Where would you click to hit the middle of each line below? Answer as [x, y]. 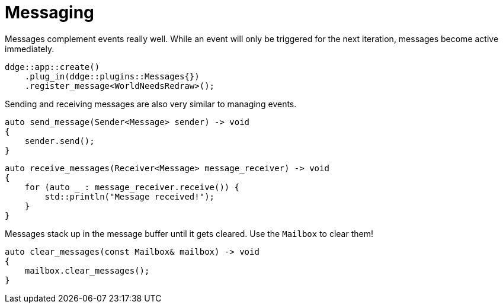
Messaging [49, 12]
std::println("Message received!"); [130, 196]
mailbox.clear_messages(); [87, 270]
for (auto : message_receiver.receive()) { [132, 187]
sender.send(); [60, 141]
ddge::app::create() [52, 67]
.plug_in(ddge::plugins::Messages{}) [112, 76]
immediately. [30, 49]
